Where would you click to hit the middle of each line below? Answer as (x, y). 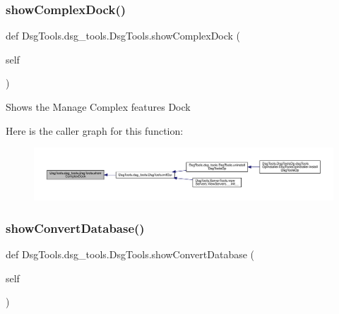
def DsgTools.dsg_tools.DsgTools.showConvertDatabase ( (130, 254)
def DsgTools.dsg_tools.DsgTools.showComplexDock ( (123, 36)
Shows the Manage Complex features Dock (98, 107)
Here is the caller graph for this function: (95, 130)
